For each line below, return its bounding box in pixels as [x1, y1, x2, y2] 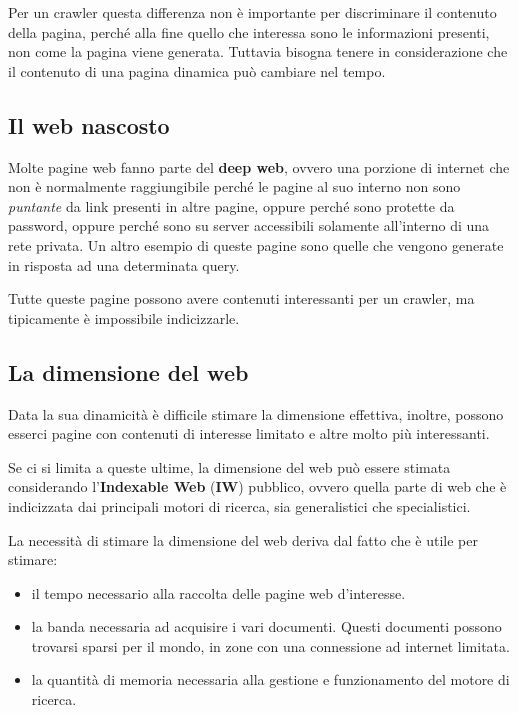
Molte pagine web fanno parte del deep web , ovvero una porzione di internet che [8, 156, 510, 177]
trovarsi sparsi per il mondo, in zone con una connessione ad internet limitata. [31, 635, 510, 656]
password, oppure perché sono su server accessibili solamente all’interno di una [8, 215, 490, 236]
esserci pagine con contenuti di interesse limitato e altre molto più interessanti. [8, 423, 490, 444]
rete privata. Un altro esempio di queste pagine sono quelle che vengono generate [8, 234, 504, 255]
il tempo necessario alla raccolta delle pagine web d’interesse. [31, 582, 406, 603]
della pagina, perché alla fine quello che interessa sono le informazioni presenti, [8, 21, 490, 42]
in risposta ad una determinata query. [8, 254, 240, 275]
